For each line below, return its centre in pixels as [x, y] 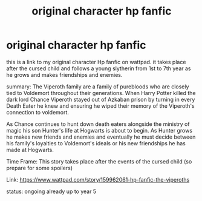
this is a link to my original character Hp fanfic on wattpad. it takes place [96, 62]
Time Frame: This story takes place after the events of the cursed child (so [99, 161]
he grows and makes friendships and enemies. [64, 74]
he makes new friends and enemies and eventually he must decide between [101, 137]
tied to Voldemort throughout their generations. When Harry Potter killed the [101, 93]
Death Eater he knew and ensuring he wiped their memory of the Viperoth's [100, 106]
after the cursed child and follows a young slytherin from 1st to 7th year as [99, 68]
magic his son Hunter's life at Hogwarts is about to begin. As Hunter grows [99, 130]
